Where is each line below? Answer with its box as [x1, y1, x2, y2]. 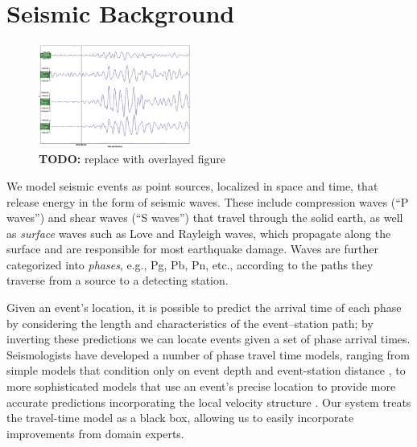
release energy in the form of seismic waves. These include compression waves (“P [6, 193, 409, 210]
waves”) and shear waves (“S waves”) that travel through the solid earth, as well [6, 209, 403, 226]
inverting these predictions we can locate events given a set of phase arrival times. [6, 330, 411, 347]
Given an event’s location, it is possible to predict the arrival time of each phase [6, 299, 402, 316]
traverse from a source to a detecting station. [6, 272, 229, 289]
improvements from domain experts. [6, 424, 184, 441]
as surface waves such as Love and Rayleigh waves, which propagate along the [6, 224, 391, 241]
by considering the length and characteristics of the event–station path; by [6, 314, 374, 331]
